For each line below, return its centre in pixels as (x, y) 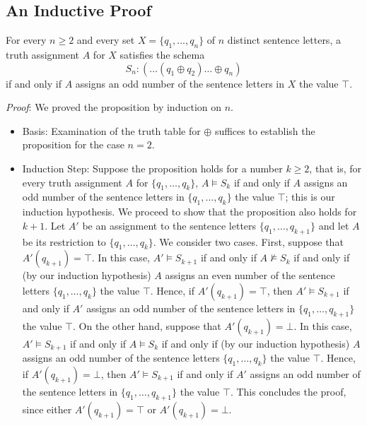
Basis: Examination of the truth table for (111, 130)
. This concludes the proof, (288, 391)
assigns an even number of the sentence (250, 275)
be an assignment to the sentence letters (169, 225)
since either (47, 409)
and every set (106, 40)
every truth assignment (72, 182)
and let (334, 225)
